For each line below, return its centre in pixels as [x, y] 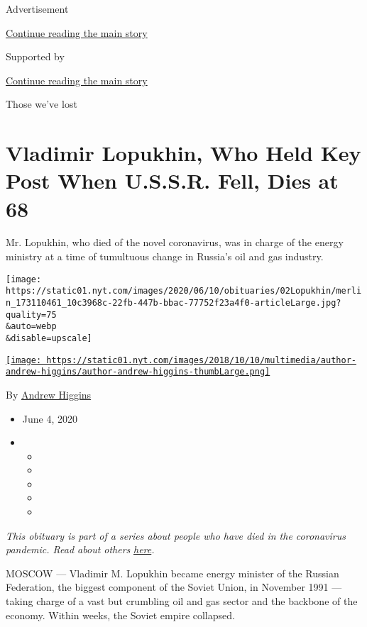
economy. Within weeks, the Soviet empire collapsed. [120, 615]
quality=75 [31, 315]
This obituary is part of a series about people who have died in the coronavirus [176, 535]
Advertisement [37, 9]
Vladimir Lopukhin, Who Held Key [183, 153]
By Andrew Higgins [49, 394]
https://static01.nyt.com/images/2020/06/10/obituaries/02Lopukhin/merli [184, 291]
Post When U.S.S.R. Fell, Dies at [172, 181]
